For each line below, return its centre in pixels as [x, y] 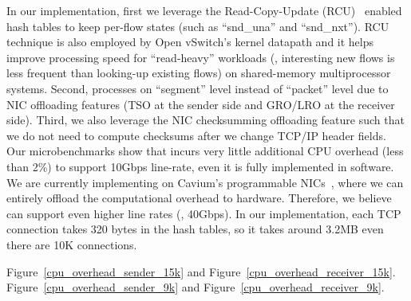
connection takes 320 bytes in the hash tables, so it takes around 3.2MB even [195, 229]
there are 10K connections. [72, 244]
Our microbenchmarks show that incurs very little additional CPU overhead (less [205, 151]
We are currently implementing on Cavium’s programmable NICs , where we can [205, 182]
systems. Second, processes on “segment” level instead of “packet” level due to [198, 88]
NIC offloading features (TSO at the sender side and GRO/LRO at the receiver [201, 104]
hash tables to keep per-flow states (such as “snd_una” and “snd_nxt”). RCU [198, 26]
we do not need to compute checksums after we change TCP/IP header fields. [196, 135]
